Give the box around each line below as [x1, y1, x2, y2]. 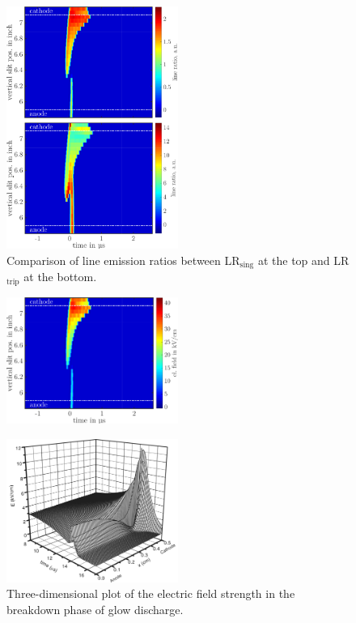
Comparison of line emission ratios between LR [6, 251, 240, 268]
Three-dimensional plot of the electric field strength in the [6, 585, 295, 602]
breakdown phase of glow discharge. [6, 600, 184, 617]
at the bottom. [23, 268, 97, 285]
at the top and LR [257, 251, 350, 268]
